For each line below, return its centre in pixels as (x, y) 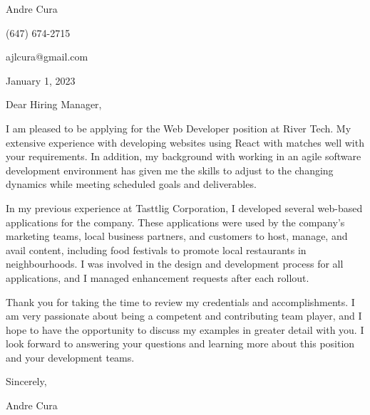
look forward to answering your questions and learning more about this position (180, 343)
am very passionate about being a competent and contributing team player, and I (184, 316)
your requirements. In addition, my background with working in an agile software (184, 156)
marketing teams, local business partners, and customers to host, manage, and (177, 236)
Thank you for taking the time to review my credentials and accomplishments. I (180, 301)
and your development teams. (70, 357)
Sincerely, (26, 381)
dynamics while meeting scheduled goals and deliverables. (131, 184)
